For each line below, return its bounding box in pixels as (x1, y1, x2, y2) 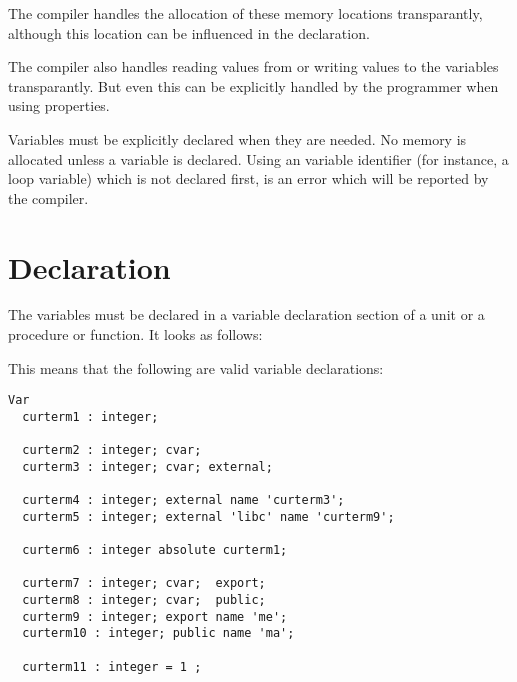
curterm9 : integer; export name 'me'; (22, 609, 288, 624)
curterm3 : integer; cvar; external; (22, 459, 273, 474)
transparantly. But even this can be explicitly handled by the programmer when (8, 75, 499, 96)
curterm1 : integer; (22, 409, 159, 424)
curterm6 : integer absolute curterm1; (22, 543, 288, 558)
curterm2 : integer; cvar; (22, 443, 202, 458)
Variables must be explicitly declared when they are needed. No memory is (8, 128, 467, 149)
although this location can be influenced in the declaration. (8, 22, 370, 43)
